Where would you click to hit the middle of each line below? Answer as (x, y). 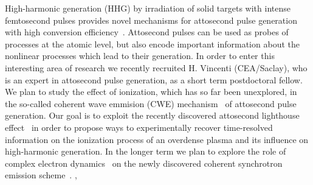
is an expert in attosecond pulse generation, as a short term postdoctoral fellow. (154, 79)
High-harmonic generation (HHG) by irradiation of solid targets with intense (148, 8)
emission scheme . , (41, 175)
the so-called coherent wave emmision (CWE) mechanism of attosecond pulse (151, 103)
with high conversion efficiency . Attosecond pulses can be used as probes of (147, 32)
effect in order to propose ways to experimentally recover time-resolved (139, 127)
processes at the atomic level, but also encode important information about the (152, 44)
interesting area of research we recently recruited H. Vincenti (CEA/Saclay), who (156, 67)
